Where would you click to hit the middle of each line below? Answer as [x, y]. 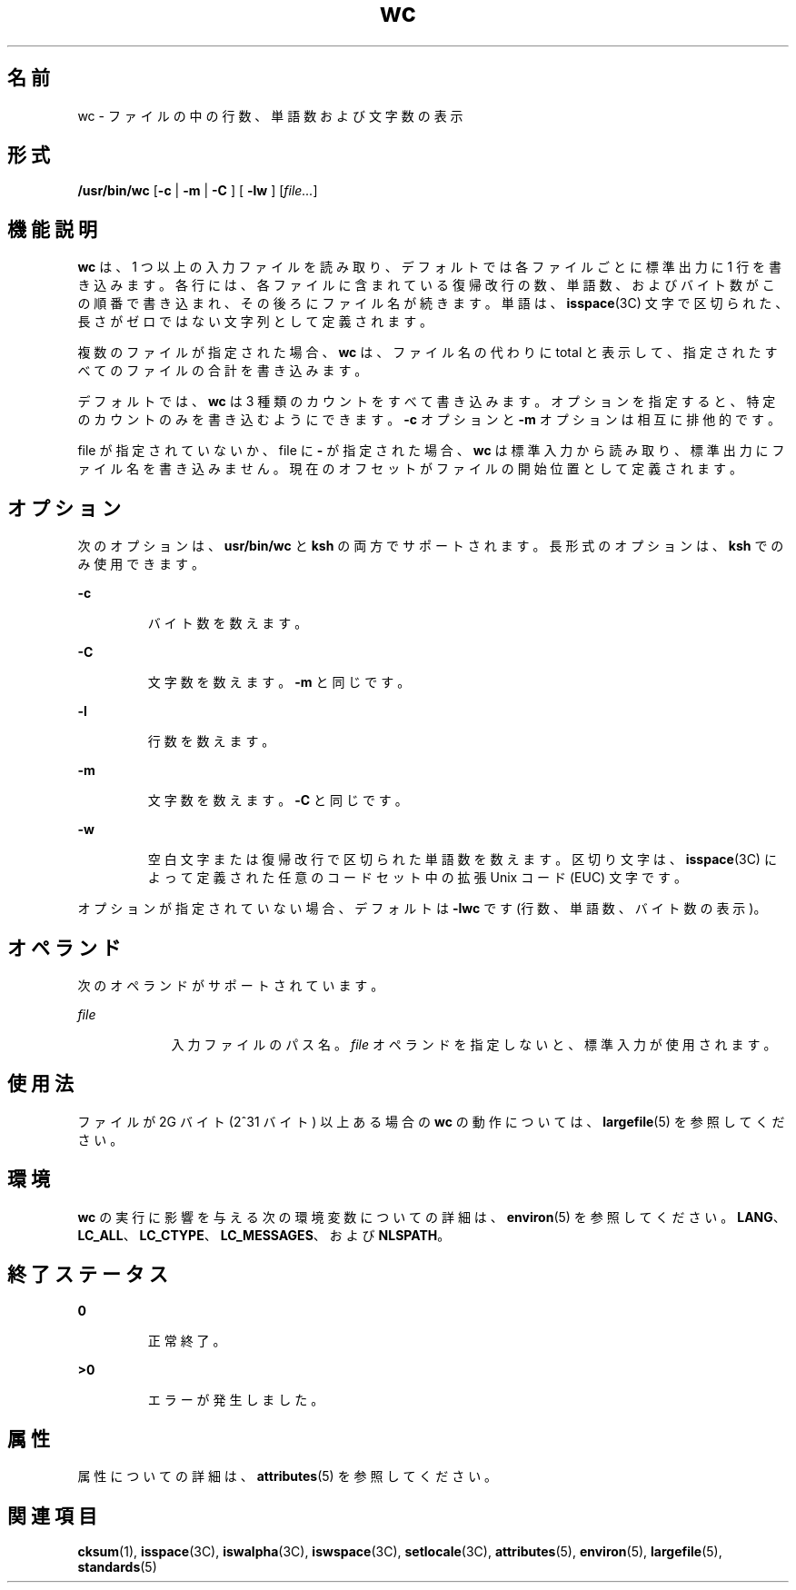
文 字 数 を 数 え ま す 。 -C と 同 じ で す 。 [278, 800]
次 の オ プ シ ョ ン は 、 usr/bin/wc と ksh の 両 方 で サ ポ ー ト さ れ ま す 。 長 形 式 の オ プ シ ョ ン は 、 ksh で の [431, 546]
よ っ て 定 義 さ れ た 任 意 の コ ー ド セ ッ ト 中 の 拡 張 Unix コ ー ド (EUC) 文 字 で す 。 [417, 878]
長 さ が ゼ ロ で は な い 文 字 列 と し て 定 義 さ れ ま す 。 [255, 322]
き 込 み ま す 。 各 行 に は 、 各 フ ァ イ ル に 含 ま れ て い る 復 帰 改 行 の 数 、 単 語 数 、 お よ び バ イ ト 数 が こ [426, 285]
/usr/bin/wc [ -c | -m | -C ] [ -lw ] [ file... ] [198, 191]
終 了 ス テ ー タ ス [88, 1275]
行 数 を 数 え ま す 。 [211, 741]
